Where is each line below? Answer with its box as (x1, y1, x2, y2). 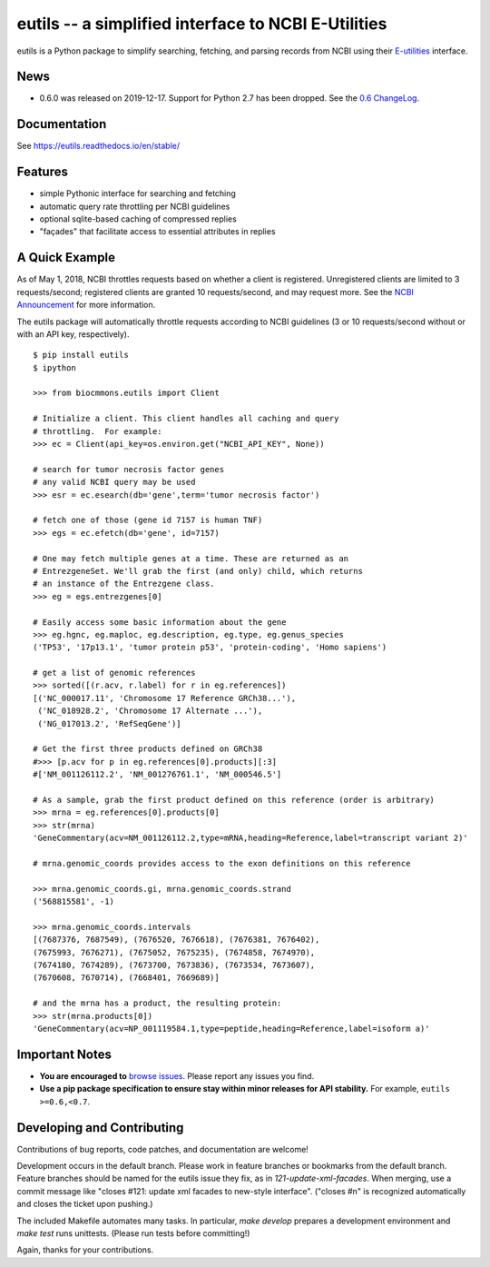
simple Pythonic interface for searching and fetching (39, 188, 236, 199)
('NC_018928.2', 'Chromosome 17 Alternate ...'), (37, 706, 263, 717)
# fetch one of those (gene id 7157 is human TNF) (33, 515, 263, 526)
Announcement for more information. (16, 300, 156, 311)
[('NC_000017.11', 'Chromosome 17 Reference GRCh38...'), (33, 693, 297, 703)
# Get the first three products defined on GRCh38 (33, 744, 263, 754)
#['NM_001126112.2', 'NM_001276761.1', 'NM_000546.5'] (33, 769, 282, 780)
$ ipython (33, 362, 76, 372)
